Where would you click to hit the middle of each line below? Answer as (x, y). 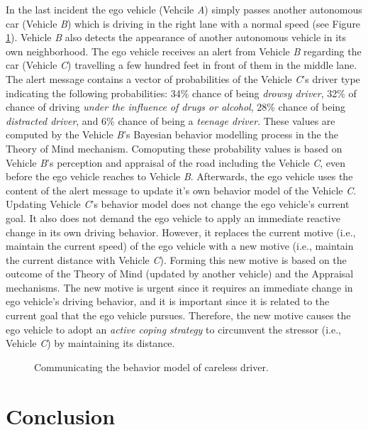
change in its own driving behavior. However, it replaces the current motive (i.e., (181, 232)
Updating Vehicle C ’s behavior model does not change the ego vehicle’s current (178, 204)
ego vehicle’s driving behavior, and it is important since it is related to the (168, 301)
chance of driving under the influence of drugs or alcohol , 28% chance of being (176, 107)
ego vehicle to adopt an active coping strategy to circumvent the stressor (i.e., (173, 329)
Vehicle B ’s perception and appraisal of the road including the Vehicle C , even (176, 162)
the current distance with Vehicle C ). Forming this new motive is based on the (176, 259)
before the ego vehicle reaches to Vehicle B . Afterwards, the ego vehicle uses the (179, 176)
